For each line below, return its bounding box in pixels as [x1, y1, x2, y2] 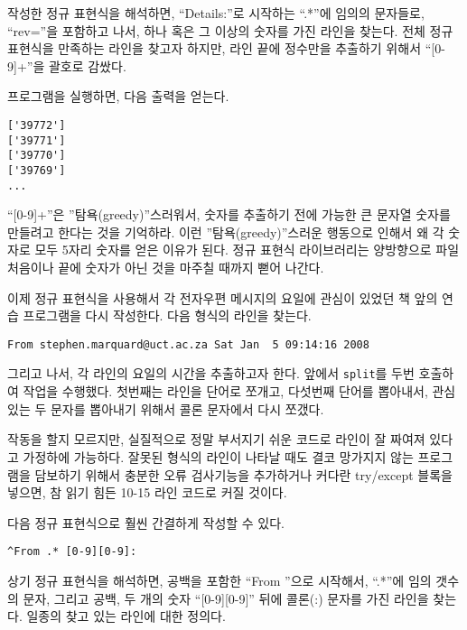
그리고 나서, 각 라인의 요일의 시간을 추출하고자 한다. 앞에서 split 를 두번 [7, 364, 415, 383]
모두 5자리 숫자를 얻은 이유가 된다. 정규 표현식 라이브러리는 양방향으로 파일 [34, 240, 460, 259]
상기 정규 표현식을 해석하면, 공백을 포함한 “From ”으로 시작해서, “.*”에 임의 [7, 570, 432, 589]
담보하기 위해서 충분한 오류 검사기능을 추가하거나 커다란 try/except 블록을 [34, 465, 453, 484]
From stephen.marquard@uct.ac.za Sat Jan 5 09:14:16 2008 [7, 338, 369, 351]
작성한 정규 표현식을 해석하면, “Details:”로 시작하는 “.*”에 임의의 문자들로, [7, 4, 425, 22]
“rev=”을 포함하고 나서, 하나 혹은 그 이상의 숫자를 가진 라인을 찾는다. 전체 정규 [7, 21, 453, 40]
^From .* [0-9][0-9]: [7, 545, 137, 559]
